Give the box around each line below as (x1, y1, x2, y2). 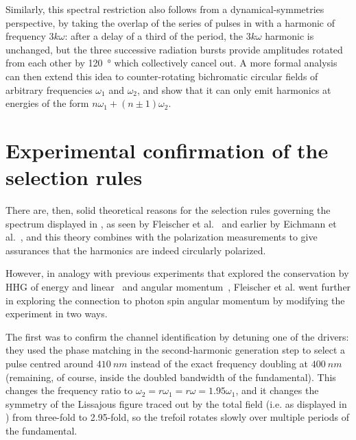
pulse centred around (5, 356, 94, 370)
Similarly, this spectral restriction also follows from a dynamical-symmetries (5, 2, 324, 16)
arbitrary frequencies (5, 82, 93, 97)
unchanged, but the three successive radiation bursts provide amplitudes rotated (5, 42, 343, 56)
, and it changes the (235, 383, 319, 398)
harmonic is (265, 29, 314, 43)
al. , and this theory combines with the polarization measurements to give (5, 230, 318, 244)
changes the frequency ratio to (5, 383, 133, 398)
